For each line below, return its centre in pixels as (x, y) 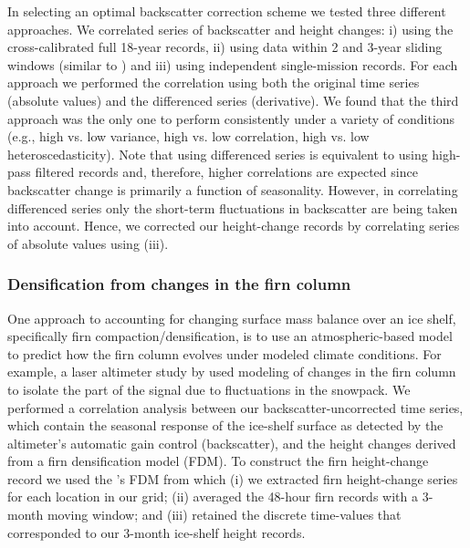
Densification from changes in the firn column (179, 284)
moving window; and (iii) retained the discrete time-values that (224, 515)
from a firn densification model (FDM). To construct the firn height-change (218, 461)
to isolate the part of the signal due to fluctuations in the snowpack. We (209, 389)
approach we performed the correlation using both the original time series (214, 83)
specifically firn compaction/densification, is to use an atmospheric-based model (230, 336)
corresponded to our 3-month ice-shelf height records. (157, 532)
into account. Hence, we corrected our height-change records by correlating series (234, 226)
